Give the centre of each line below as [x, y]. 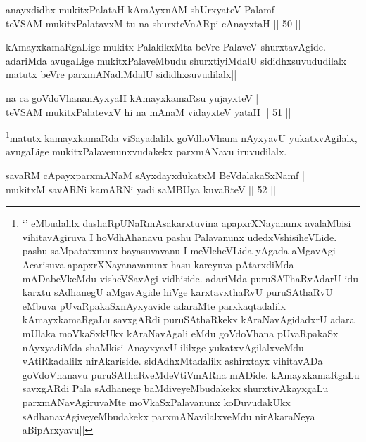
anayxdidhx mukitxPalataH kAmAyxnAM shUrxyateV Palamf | [143, 9]
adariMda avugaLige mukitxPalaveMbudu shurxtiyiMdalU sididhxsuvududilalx [176, 60]
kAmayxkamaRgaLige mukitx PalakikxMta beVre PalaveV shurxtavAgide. [166, 47]
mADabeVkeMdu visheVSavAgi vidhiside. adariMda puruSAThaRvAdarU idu [190, 278]
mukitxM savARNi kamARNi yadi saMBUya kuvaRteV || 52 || [141, 189]
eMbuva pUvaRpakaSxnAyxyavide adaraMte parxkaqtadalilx [154, 305]
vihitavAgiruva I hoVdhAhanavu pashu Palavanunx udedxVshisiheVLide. [179, 236]
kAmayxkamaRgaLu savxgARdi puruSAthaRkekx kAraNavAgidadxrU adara [188, 319]
